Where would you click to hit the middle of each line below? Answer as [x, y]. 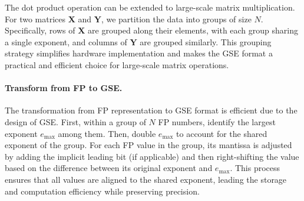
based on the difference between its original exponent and [109, 168]
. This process [255, 168]
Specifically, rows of [40, 30]
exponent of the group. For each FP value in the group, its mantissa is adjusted [148, 145]
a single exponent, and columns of [66, 41]
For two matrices [35, 19]
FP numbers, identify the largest [217, 121]
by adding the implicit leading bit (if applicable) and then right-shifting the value [152, 156]
